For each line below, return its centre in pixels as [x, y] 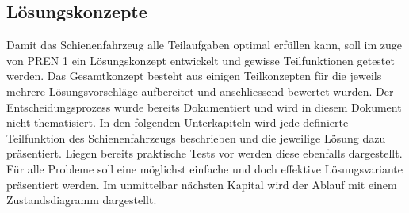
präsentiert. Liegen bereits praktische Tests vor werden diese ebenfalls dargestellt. [204, 153]
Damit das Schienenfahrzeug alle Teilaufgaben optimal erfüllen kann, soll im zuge [204, 45]
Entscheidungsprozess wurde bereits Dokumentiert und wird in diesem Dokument [204, 106]
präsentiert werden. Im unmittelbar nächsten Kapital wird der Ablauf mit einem [202, 184]
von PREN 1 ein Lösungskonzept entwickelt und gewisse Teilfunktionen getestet [201, 60]
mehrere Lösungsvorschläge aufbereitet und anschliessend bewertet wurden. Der [200, 91]
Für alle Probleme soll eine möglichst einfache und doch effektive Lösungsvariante [205, 168]
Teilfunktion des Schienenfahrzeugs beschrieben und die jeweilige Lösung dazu [196, 137]
